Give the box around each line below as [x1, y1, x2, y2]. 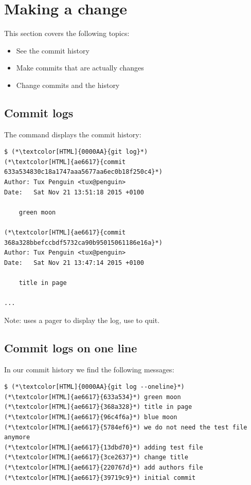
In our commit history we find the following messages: [4, 364, 174, 374]
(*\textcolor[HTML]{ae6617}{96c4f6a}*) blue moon [4, 413, 177, 421]
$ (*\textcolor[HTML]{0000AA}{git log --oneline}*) [4, 383, 185, 391]
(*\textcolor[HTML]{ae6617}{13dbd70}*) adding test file [4, 443, 203, 451]
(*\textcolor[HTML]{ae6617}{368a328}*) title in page [4, 403, 192, 411]
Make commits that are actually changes [16, 62, 144, 73]
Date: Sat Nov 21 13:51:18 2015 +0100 [4, 188, 145, 196]
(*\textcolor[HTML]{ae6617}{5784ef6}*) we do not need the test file [4, 423, 247, 431]
